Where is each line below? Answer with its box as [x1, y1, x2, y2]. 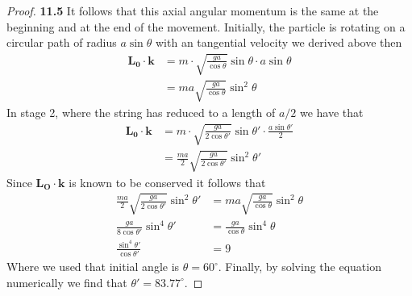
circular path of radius [6, 34, 117, 51]
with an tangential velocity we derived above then [155, 34, 402, 51]
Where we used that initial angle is [6, 258, 180, 275]
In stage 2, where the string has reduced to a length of [6, 103, 276, 120]
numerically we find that [6, 273, 127, 290]
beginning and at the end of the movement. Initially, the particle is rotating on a [6, 18, 406, 35]
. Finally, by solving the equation [218, 258, 381, 275]
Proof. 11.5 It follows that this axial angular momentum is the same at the [6, 2, 379, 19]
